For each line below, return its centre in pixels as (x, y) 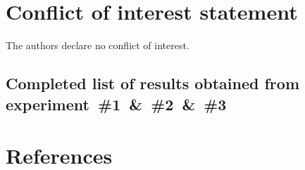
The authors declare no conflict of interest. (98, 45)
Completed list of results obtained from (153, 83)
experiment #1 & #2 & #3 (116, 104)
